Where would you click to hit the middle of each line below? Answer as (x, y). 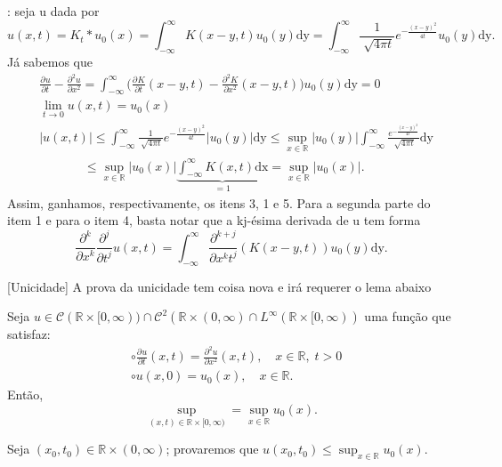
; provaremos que (212, 449)
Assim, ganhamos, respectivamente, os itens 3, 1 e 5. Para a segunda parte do (219, 202)
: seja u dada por (53, 11)
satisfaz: (29, 334)
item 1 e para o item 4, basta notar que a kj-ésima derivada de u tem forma (214, 220)
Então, (25, 395)
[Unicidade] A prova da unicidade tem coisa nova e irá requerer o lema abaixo (219, 286)
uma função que (408, 316)
